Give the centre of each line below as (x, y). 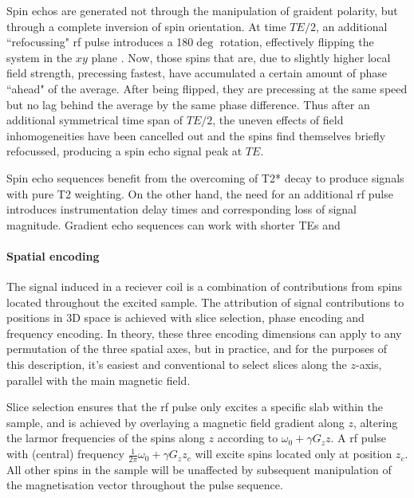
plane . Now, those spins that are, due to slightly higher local (241, 57)
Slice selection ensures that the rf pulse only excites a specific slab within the (195, 407)
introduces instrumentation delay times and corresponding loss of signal (181, 209)
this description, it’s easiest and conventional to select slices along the (177, 365)
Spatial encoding (53, 255)
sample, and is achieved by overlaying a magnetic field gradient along (175, 422)
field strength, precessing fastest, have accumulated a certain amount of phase (197, 73)
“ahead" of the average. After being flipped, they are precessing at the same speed (207, 88)
